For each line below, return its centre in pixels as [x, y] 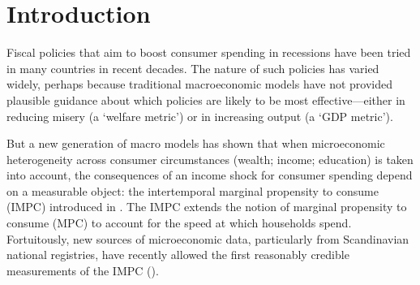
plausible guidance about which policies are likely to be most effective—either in [206, 99]
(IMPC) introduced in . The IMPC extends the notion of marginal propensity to [207, 207]
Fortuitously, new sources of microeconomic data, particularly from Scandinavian [208, 238]
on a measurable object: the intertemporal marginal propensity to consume [193, 190]
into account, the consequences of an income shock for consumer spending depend [210, 175]
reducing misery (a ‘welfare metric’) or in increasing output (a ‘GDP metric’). [200, 116]
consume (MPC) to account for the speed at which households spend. [179, 223]
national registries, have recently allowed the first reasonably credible [178, 255]
